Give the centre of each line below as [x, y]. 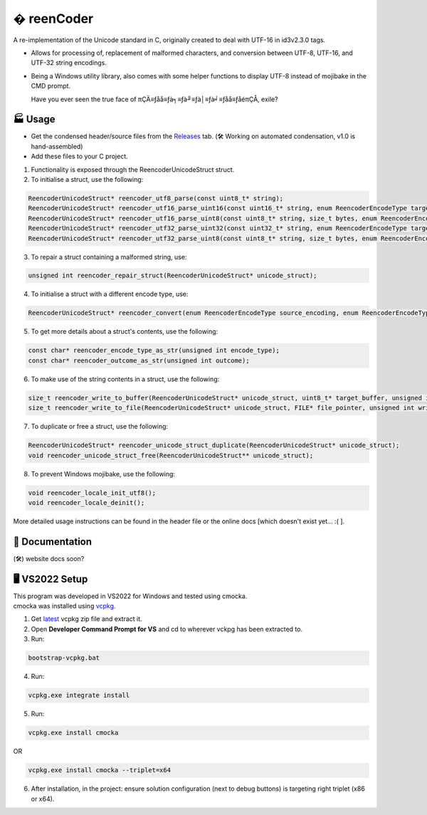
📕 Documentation [53, 542]
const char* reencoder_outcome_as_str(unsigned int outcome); [139, 360]
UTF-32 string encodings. [69, 63]
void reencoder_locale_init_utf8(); [92, 493]
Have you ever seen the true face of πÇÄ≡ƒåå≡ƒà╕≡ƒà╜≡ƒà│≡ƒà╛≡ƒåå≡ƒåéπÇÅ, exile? [154, 99]
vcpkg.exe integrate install [79, 696]
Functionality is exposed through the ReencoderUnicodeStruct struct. [133, 169]
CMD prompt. [51, 86]
